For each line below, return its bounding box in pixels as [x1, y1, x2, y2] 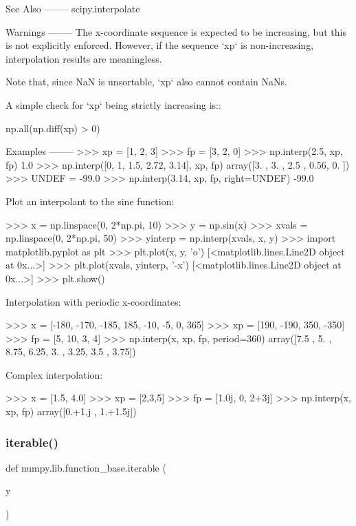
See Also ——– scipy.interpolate [5, 1, 140, 15]
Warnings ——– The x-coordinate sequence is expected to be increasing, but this [5, 24, 346, 39]
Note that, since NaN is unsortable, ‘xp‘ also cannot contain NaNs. [5, 74, 287, 89]
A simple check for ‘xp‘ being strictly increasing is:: [5, 97, 221, 112]
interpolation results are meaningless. [5, 51, 162, 65]
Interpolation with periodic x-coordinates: [5, 294, 181, 308]
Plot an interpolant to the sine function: [5, 193, 175, 208]
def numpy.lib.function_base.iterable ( [5, 460, 166, 474]
